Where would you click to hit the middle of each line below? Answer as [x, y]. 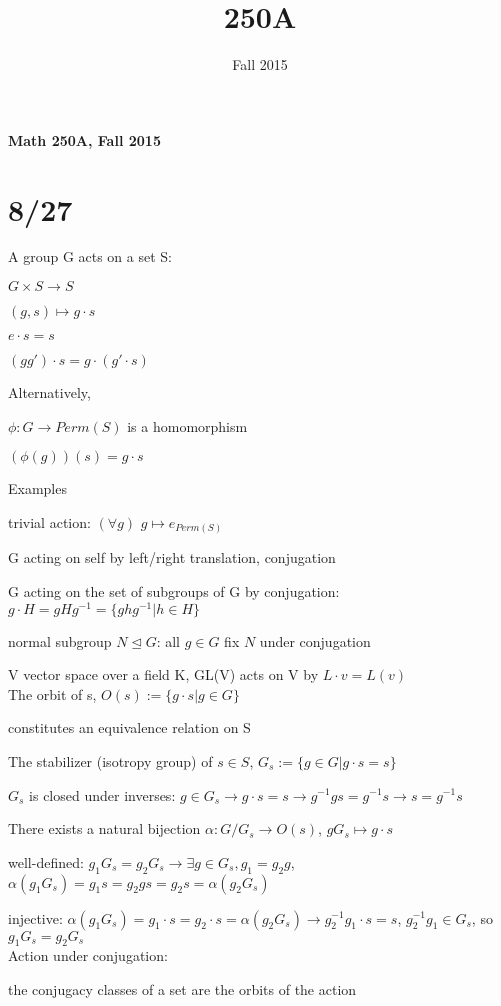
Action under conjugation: [88, 955]
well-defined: [46, 861]
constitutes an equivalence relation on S [129, 727]
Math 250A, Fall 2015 [84, 139]
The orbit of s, [52, 693]
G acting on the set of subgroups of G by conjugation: [174, 590]
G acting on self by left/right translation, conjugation [172, 557]
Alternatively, [49, 392]
